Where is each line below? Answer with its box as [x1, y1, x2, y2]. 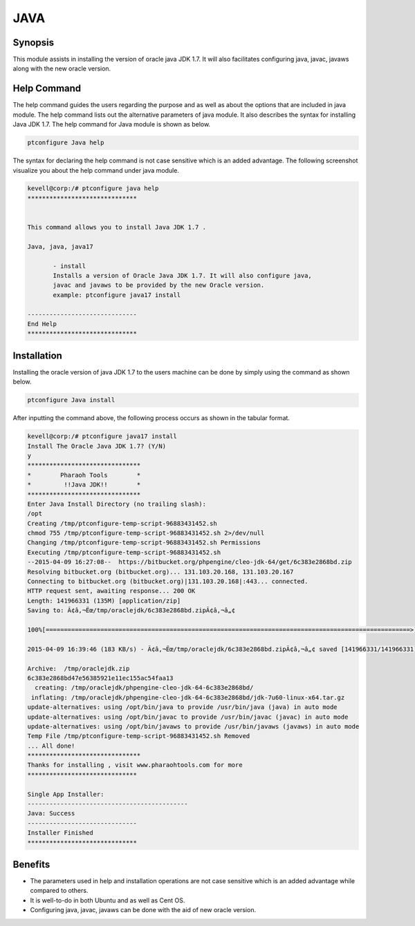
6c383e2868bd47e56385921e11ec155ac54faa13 [27, 674, 174, 682]
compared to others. [30, 887, 89, 895]
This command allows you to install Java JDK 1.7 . [27, 223, 207, 231]
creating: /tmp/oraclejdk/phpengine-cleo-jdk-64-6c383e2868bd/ [35, 684, 254, 692]
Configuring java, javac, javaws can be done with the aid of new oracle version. [30, 906, 256, 914]
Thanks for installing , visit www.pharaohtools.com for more [27, 761, 243, 769]
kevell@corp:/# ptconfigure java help [27, 185, 159, 193]
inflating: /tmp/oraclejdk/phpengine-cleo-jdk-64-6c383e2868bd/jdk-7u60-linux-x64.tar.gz [31, 693, 345, 701]
